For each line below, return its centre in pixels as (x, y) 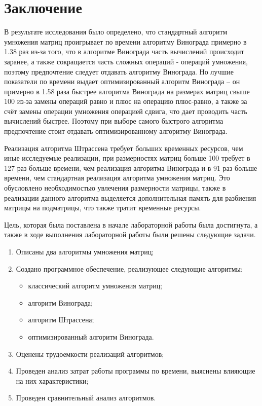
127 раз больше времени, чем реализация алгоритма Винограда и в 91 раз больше (131, 168)
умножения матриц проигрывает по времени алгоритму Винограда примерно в (125, 41)
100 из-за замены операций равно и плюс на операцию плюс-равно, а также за (126, 101)
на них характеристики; (52, 380)
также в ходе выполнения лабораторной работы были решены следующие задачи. (130, 234)
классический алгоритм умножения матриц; (95, 286)
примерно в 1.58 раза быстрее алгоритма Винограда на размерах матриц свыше (127, 91)
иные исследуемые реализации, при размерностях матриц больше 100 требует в (127, 158)
